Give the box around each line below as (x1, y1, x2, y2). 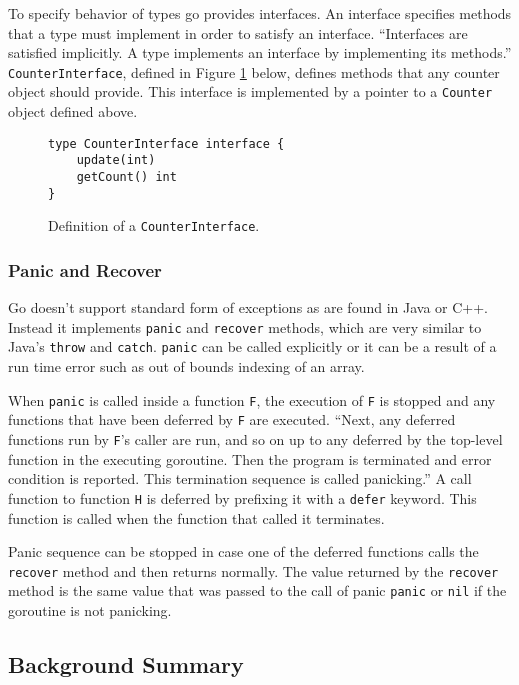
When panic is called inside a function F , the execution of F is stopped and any (8, 389, 496, 410)
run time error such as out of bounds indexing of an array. (8, 356, 365, 377)
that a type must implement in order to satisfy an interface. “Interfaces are (8, 22, 468, 43)
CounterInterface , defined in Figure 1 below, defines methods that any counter (8, 61, 500, 82)
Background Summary (8, 648, 244, 679)
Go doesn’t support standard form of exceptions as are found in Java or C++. (8, 297, 489, 318)
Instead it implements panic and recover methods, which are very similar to (8, 316, 482, 337)
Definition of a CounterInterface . (48, 215, 260, 236)
